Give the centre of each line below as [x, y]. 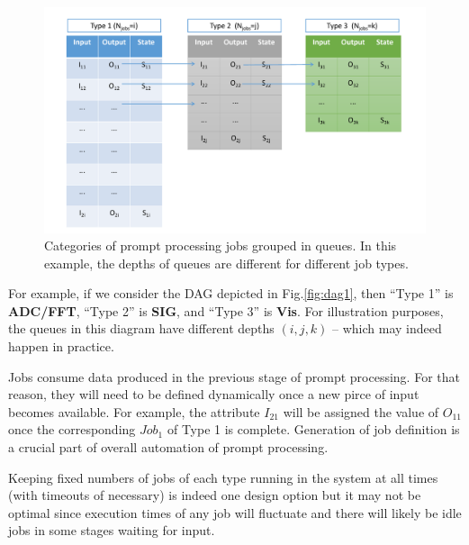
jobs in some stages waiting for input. [112, 530]
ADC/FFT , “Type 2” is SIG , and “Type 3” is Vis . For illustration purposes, [226, 310]
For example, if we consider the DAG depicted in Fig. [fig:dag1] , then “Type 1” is [231, 293]
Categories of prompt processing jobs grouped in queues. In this [221, 245]
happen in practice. [61, 346]
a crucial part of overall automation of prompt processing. [168, 447]
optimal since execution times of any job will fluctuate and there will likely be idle [235, 512]
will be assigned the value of [361, 411]
